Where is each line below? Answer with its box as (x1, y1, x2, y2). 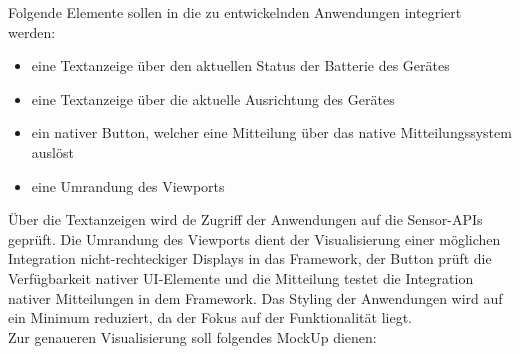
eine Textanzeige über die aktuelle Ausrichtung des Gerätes (31, 88, 395, 109)
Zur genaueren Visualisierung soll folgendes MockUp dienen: (8, 326, 377, 347)
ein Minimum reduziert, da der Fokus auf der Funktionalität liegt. (8, 307, 412, 328)
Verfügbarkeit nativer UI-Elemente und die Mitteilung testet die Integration (8, 267, 474, 288)
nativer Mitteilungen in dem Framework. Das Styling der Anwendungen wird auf (8, 287, 503, 308)
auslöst (31, 141, 74, 162)
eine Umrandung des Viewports (31, 175, 225, 196)
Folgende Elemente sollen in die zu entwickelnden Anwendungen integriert (8, 2, 462, 22)
